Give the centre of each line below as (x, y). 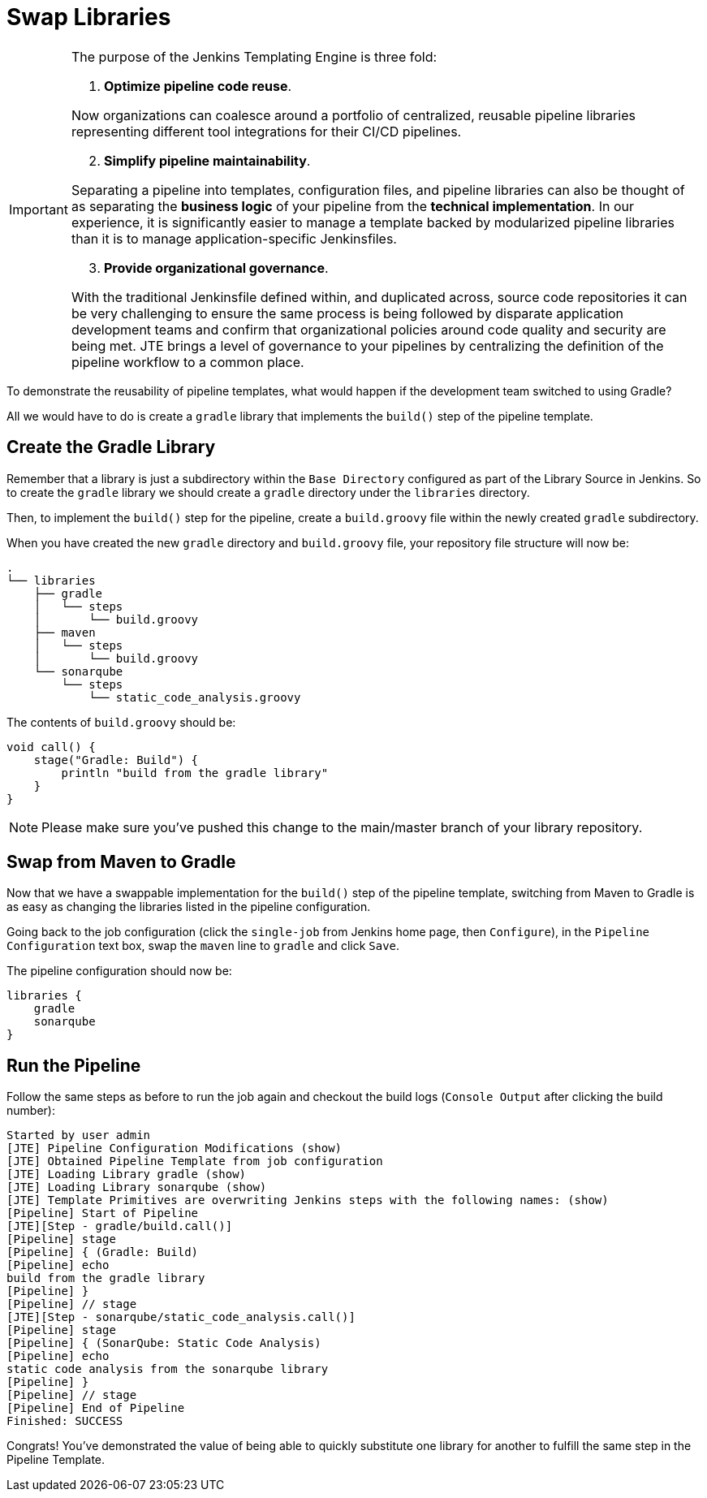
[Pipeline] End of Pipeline (96, 1408)
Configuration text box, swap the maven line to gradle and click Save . (203, 946)
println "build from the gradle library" (195, 773)
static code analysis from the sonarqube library (168, 1369)
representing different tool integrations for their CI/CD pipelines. (266, 131)
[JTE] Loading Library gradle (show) (127, 1174)
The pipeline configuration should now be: (119, 971)
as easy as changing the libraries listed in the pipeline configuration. (189, 907)
